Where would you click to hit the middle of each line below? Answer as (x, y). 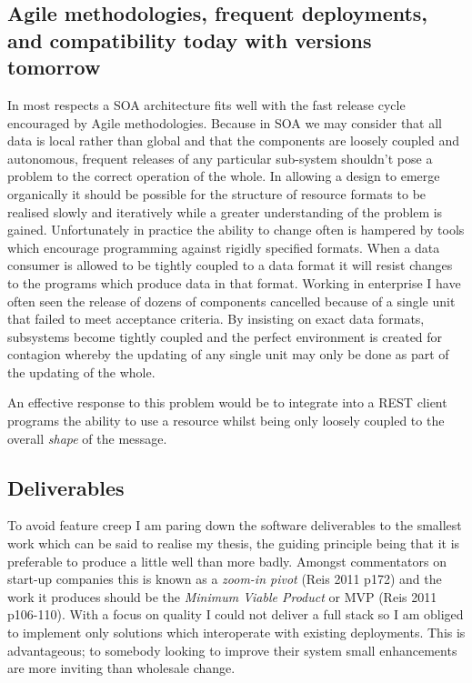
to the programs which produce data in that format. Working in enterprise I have (234, 282)
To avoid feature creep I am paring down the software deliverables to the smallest (235, 525)
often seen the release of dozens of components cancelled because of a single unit (231, 301)
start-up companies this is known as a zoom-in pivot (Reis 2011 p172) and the (225, 579)
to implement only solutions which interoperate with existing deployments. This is (236, 633)
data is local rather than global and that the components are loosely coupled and (233, 141)
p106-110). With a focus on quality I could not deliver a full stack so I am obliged (236, 614)
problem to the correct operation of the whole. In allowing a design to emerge (224, 176)
